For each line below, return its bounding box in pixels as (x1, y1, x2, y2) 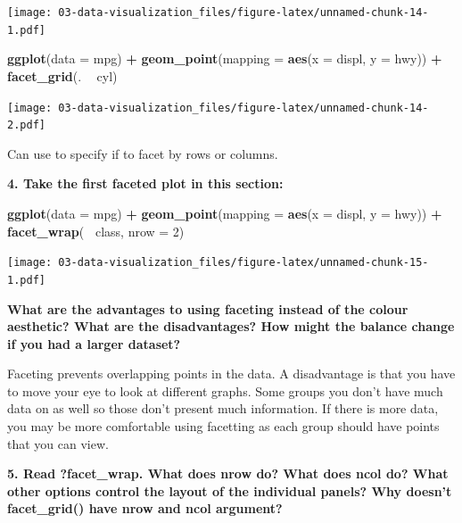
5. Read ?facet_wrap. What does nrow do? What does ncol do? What (7, 464, 449, 483)
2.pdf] (7, 119, 45, 132)
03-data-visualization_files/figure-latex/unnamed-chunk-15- (58, 256, 429, 270)
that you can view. (7, 434, 109, 452)
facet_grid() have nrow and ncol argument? (7, 499, 283, 518)
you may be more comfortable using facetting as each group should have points (7, 417, 440, 436)
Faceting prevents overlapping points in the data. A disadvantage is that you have (7, 364, 456, 383)
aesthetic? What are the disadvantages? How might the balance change (7, 317, 455, 336)
